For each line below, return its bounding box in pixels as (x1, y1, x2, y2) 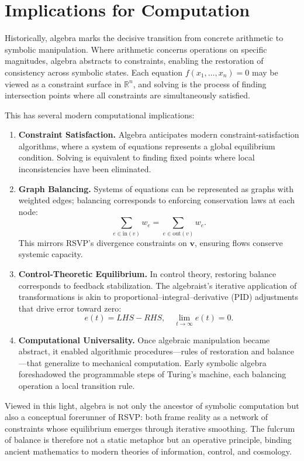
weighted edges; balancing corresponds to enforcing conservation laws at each (18, 194, 295, 206)
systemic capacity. (18, 248, 83, 260)
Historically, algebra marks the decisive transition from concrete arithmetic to (5, 32, 284, 44)
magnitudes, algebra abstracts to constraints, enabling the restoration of (5, 54, 264, 67)
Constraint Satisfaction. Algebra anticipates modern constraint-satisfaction (18, 128, 299, 141)
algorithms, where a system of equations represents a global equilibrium (18, 139, 275, 152)
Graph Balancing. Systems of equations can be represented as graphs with (18, 182, 294, 194)
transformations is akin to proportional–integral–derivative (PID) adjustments (18, 291, 299, 303)
